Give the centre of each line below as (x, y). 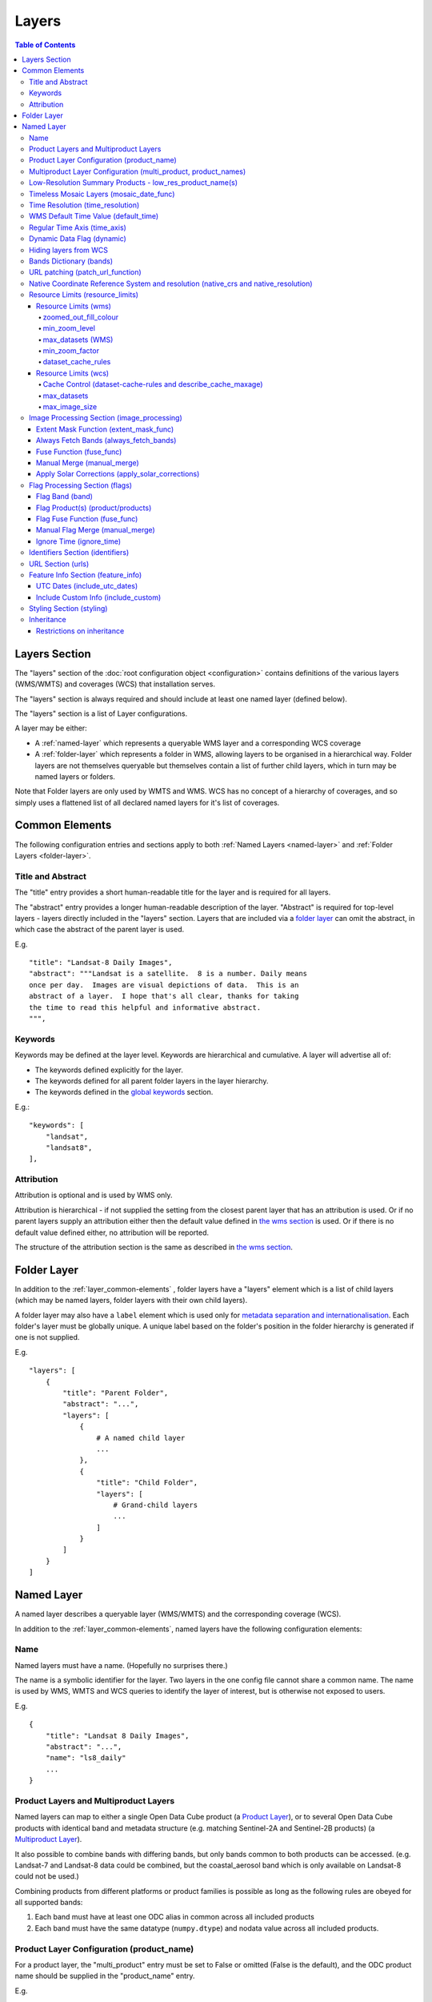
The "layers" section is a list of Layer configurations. (101, 714)
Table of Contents (45, 45)
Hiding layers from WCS (68, 250)
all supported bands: (49, 1903)
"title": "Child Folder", (147, 1483)
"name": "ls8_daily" (86, 1758)
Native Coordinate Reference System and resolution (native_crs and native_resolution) (171, 283)
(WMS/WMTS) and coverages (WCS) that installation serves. (115, 684)
